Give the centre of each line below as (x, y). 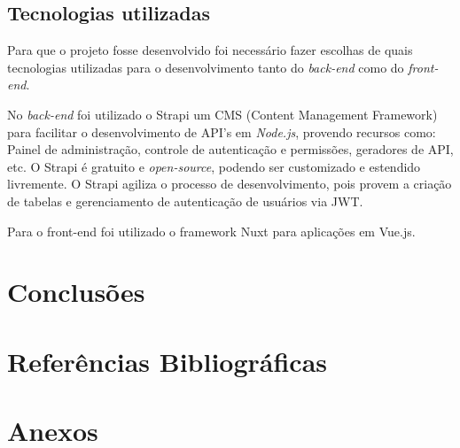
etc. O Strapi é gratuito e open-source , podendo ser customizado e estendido (214, 166)
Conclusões (76, 292)
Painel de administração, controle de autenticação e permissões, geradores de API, (230, 149)
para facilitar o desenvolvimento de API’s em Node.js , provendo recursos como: (222, 131)
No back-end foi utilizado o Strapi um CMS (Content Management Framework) (222, 114)
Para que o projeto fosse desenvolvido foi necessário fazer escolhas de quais (210, 50)
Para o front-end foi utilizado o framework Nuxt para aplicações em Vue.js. (211, 231)
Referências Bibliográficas (168, 361)
